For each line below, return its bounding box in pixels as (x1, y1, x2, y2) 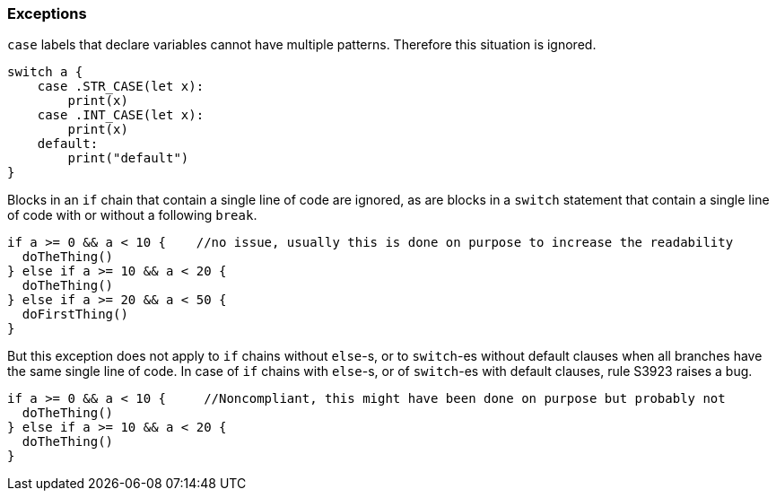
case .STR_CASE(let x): (37, 79, 205, 94)
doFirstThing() (22, 307, 128, 322)
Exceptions (7, 4, 87, 22)
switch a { (7, 65, 83, 80)
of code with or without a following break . (7, 207, 257, 223)
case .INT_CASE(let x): (37, 108, 205, 123)
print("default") (67, 151, 189, 166)
